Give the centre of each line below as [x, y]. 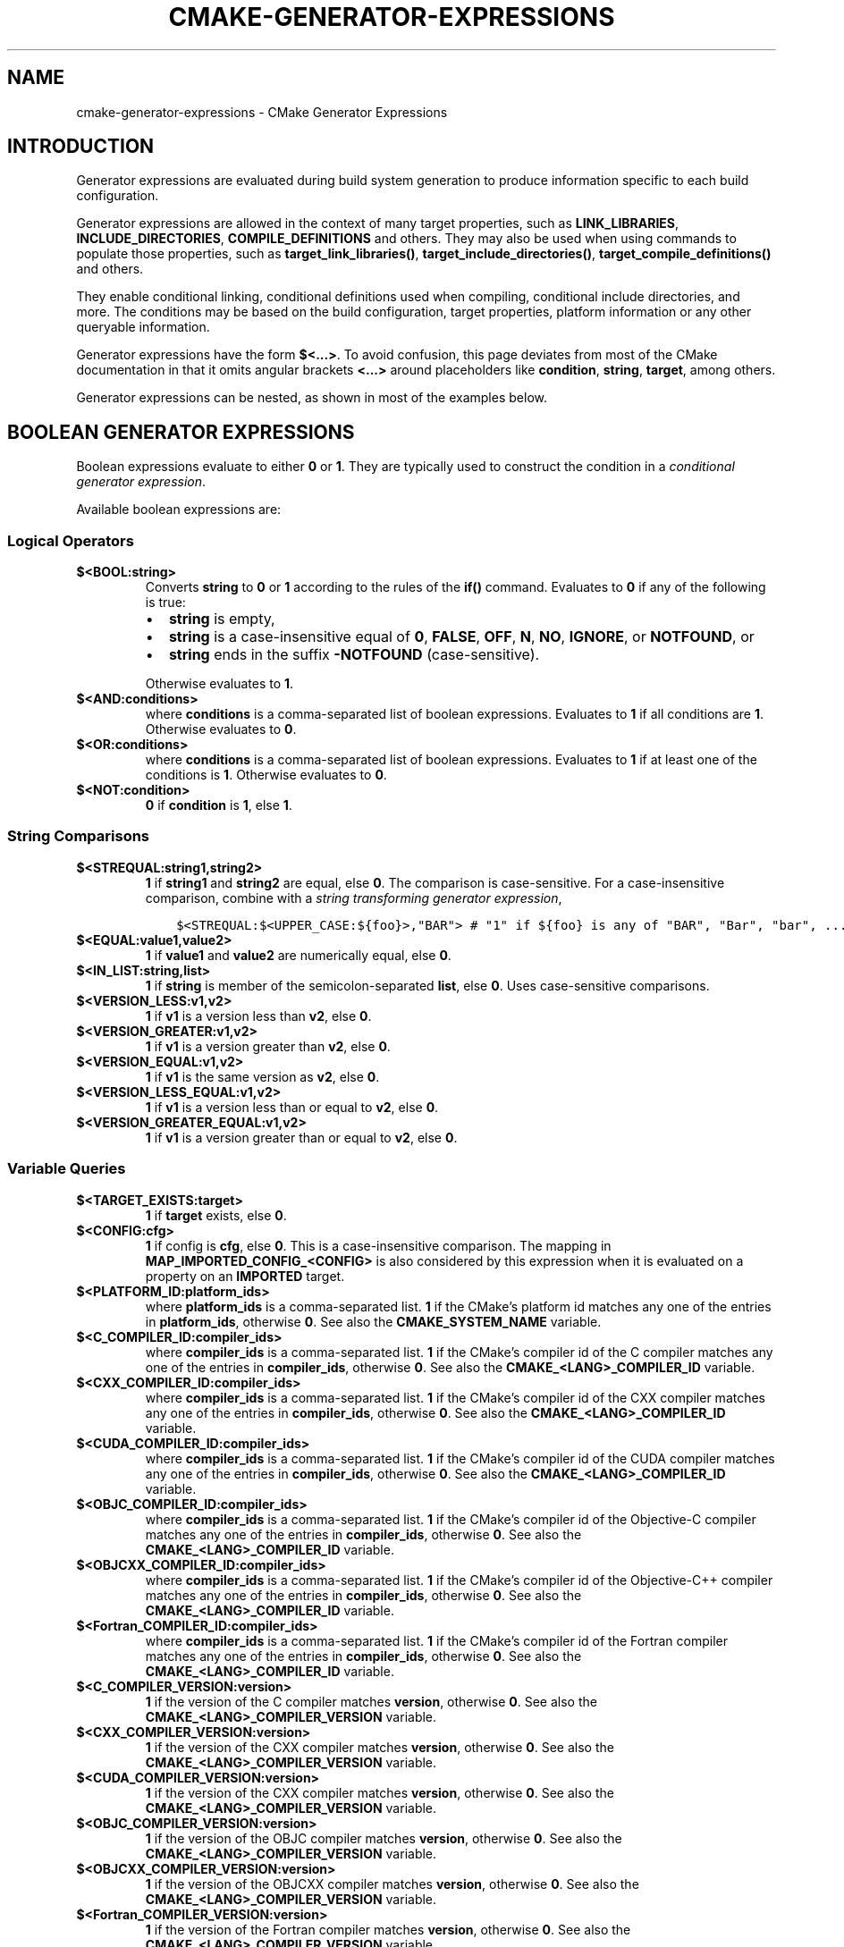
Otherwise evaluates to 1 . [219, 684]
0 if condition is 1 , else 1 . [219, 805]
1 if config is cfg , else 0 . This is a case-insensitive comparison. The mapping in [378, 1245]
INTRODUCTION [81, 147]
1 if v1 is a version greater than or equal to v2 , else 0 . [301, 1137]
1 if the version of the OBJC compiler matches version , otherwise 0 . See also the [384, 1838]
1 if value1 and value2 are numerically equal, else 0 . [298, 955]
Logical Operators [71, 540]
